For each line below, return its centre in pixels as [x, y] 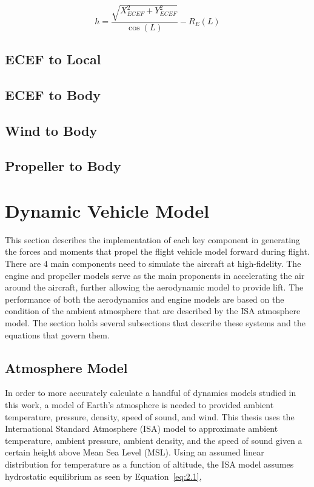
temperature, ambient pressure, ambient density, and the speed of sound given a [154, 440]
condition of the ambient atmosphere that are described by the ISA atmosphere [153, 311]
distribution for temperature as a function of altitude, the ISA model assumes [149, 464]
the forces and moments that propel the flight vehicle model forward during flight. [157, 251]
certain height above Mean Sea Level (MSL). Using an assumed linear [135, 452]
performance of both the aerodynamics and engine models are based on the [145, 299]
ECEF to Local [53, 59]
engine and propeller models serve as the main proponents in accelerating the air [155, 275]
